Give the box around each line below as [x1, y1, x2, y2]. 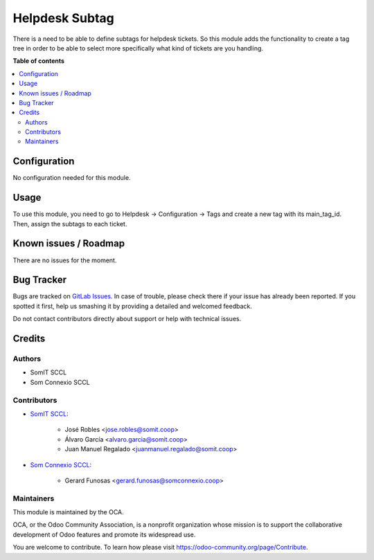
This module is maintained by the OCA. [12, 508, 124, 516]
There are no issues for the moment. [12, 256, 117, 264]
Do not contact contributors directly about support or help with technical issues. [12, 315, 242, 323]
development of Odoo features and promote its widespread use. [12, 530, 196, 539]
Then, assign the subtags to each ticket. [12, 219, 127, 228]
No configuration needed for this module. [12, 174, 131, 182]
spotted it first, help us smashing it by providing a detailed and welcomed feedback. [12, 302, 252, 310]
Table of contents [12, 57, 65, 65]
